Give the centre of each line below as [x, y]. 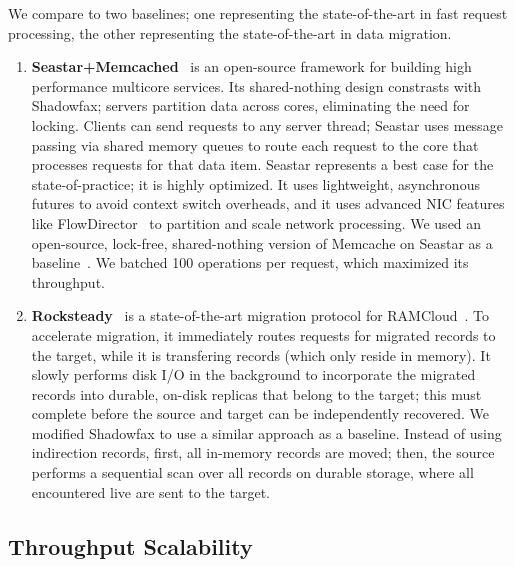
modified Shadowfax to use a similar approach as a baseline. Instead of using [266, 432]
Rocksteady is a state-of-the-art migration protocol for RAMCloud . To [260, 315]
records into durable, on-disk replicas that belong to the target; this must [256, 393]
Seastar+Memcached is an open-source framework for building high [251, 66]
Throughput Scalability [130, 545]
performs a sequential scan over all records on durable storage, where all [252, 472]
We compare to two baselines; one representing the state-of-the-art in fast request [258, 13]
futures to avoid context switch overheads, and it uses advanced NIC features [268, 203]
